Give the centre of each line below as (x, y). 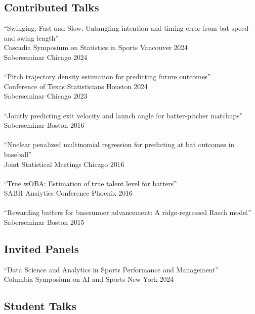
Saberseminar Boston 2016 (44, 125)
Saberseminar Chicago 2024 (46, 57)
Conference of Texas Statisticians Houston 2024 (76, 86)
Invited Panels (42, 249)
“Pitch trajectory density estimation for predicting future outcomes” (107, 77)
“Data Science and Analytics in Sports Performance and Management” (111, 269)
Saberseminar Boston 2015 (44, 222)
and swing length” (31, 37)
